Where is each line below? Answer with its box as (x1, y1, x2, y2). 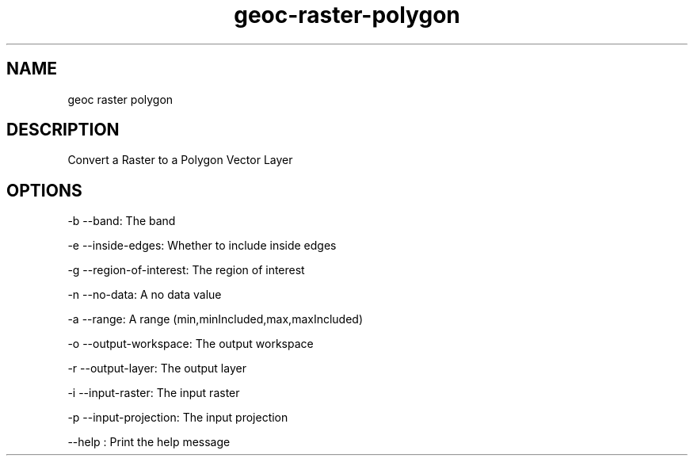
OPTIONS (6, 180, 82, 200)
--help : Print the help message (67, 435, 231, 449)
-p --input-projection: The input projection (67, 410, 288, 425)
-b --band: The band (67, 214, 176, 228)
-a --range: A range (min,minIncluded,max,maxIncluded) (67, 312, 364, 326)
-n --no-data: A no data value (67, 288, 222, 302)
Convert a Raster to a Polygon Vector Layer (67, 153, 293, 167)
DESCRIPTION (6, 120, 120, 140)
